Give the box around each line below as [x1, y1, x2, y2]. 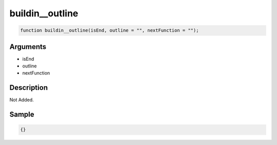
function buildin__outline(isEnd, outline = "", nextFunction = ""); [20, 28, 199, 33]
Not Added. [9, 97, 34, 103]
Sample [9, 110, 34, 119]
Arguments [9, 42, 47, 51]
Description [9, 83, 48, 92]
